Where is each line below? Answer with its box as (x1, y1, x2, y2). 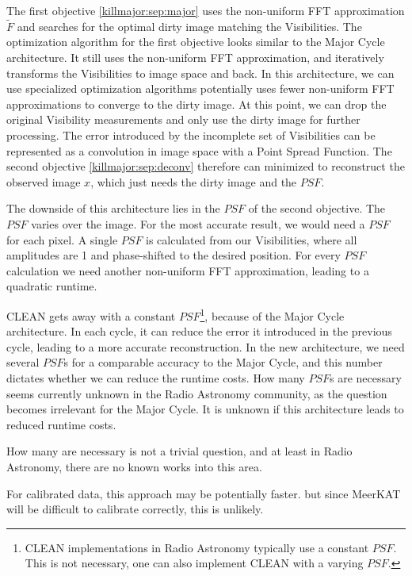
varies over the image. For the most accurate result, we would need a (31, 215, 365, 232)
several (6, 354, 40, 371)
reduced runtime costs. (6, 416, 116, 432)
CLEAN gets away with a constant (6, 307, 176, 324)
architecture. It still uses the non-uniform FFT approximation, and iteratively (6, 49, 384, 65)
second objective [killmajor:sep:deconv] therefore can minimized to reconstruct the (6, 158, 405, 175)
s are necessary (330, 369, 402, 386)
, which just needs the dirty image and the (90, 173, 297, 190)
